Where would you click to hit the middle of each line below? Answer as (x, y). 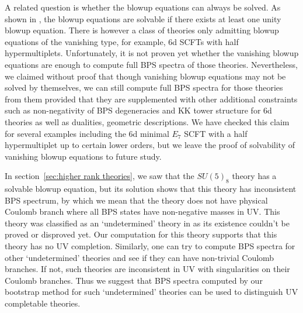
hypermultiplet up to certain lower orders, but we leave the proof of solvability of (150, 145)
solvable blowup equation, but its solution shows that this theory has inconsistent (151, 189)
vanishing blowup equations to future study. (83, 156)
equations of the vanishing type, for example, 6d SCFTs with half (122, 41)
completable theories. (43, 303)
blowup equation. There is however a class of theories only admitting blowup (142, 30)
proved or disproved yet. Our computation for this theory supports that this (141, 234)
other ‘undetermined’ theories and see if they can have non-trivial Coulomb (140, 257)
